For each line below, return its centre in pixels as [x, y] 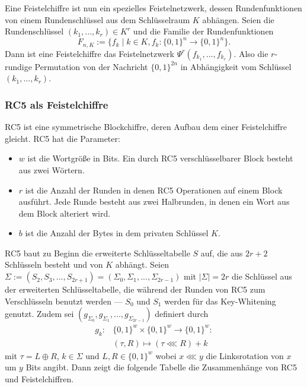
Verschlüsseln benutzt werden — [64, 301]
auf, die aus [222, 253]
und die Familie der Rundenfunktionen [203, 31]
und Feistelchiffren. [39, 378]
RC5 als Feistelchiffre [57, 104]
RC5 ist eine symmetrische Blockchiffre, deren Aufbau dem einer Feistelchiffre [146, 127]
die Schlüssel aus [262, 276]
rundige [18, 66]
